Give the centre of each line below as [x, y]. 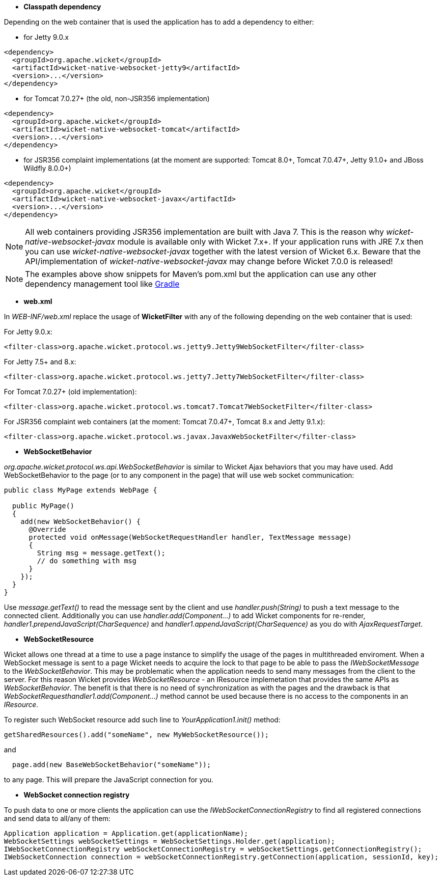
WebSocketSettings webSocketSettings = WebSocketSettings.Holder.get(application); [170, 841]
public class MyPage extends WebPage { [81, 490]
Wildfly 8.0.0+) [47, 168]
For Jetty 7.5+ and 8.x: [40, 362]
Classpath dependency [62, 7]
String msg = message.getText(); [101, 553]
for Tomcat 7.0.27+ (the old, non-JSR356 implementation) [117, 98]
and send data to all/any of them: [57, 818]
